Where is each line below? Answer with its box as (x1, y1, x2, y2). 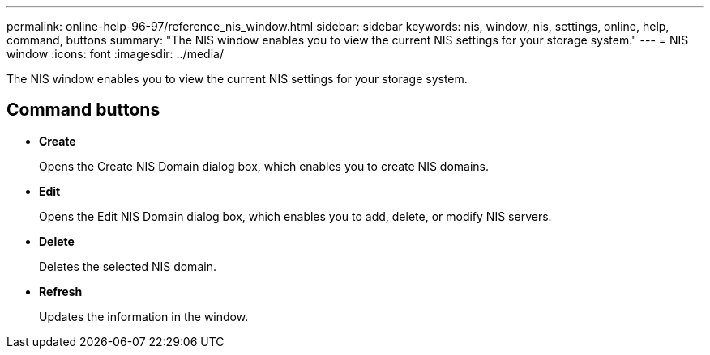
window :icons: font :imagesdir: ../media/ (6, 47, 224, 61)
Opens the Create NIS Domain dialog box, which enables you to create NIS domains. (39, 158, 490, 173)
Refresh (39, 284, 83, 298)
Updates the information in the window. (39, 309, 249, 323)
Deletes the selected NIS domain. (39, 259, 216, 273)
